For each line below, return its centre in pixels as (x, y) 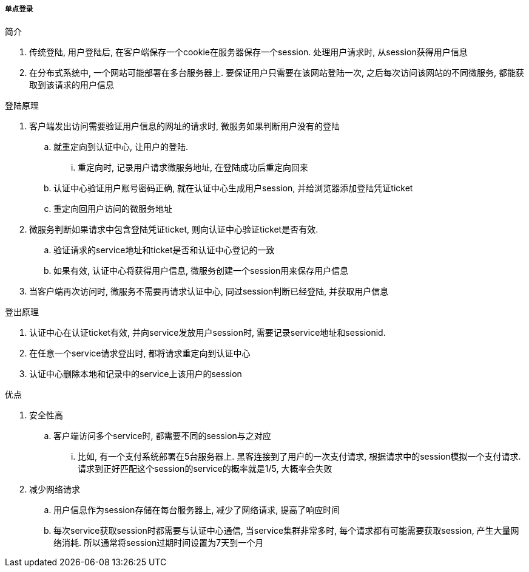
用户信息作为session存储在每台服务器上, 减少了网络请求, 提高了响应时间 (197, 510)
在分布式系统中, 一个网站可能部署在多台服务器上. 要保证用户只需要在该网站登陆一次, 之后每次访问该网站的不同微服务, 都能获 (277, 73)
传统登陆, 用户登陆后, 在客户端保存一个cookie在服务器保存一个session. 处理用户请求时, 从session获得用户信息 (248, 52)
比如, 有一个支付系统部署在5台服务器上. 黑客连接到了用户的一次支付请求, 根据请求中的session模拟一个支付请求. (299, 457)
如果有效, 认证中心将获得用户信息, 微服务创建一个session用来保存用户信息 (201, 271)
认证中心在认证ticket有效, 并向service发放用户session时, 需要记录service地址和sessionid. (207, 333)
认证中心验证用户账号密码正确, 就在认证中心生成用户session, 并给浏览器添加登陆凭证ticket (233, 188)
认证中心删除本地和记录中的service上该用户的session (136, 374)
